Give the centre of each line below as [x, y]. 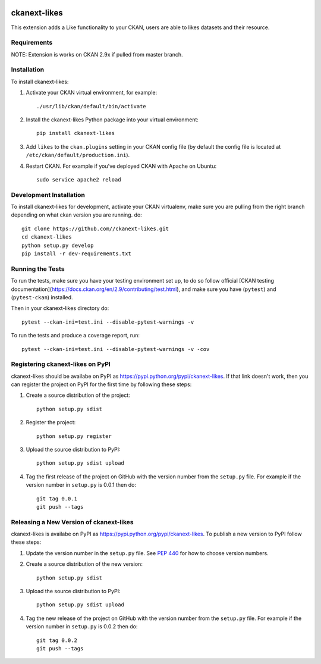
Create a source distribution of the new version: [84, 564]
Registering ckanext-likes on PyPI [61, 364]
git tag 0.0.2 [57, 640]
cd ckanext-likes [47, 237]
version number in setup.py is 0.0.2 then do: [82, 627]
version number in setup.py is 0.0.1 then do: [81, 485]
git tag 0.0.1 [57, 499]
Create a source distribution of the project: [78, 395]
